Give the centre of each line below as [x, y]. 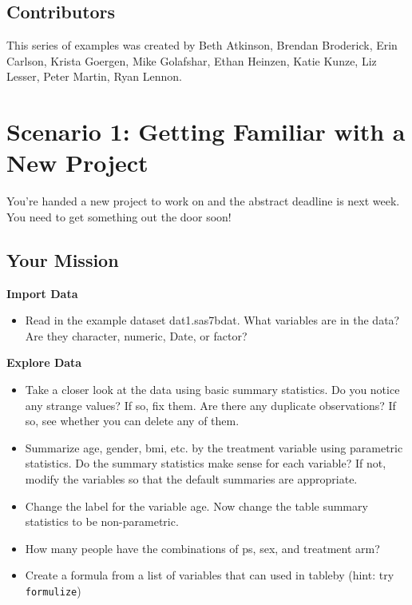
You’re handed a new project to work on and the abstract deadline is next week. [203, 201]
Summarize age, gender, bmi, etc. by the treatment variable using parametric [214, 447]
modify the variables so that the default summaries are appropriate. [191, 479]
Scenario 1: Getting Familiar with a [206, 131]
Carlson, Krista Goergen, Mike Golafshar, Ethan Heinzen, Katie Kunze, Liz [192, 60]
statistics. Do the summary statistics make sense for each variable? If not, [206, 463]
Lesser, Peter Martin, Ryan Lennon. [94, 76]
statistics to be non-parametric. [102, 521]
